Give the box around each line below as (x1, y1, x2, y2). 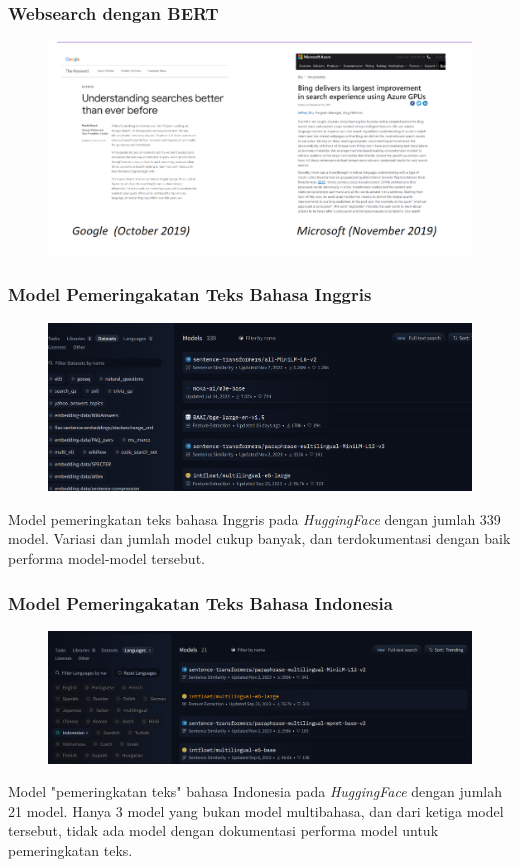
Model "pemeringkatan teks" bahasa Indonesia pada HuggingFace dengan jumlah (8, 781, 502, 802)
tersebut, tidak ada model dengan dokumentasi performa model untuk (8, 820, 439, 841)
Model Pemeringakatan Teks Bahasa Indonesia (8, 590, 393, 615)
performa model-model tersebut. (8, 547, 205, 568)
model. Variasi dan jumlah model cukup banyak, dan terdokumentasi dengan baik (8, 528, 511, 549)
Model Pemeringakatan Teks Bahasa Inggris (8, 282, 372, 307)
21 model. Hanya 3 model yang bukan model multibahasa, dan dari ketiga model (8, 800, 504, 821)
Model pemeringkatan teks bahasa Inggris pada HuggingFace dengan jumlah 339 (8, 508, 501, 529)
